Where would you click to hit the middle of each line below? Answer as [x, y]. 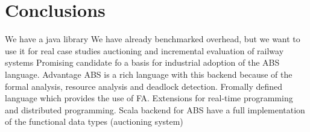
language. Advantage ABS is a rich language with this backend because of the [149, 74]
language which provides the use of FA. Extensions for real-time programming [149, 98]
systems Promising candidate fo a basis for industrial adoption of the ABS [142, 62]
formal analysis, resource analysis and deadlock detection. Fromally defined [144, 86]
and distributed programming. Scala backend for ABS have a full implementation [155, 109]
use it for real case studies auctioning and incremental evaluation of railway [144, 50]
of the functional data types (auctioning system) [94, 121]
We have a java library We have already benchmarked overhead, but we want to [153, 39]
